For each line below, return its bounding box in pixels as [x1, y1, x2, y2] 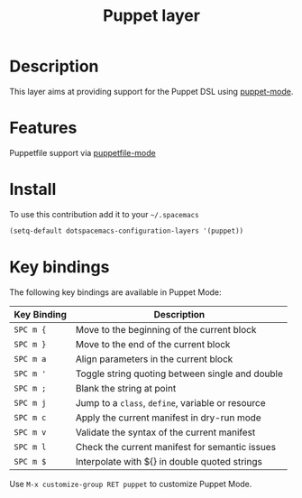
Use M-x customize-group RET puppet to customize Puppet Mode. [9, 478, 252, 489]
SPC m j [14, 398, 47, 408]
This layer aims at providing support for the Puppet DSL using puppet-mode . [9, 86, 294, 97]
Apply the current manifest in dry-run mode [75, 411, 261, 424]
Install [9, 180, 57, 199]
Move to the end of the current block [75, 337, 231, 350]
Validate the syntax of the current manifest [75, 426, 256, 438]
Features [9, 118, 78, 138]
